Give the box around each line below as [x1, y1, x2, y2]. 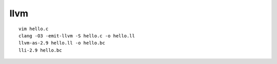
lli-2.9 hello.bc [18, 47, 62, 53]
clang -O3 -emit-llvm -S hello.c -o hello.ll [18, 33, 135, 38]
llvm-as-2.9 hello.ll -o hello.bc [18, 40, 105, 46]
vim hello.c [18, 26, 49, 32]
